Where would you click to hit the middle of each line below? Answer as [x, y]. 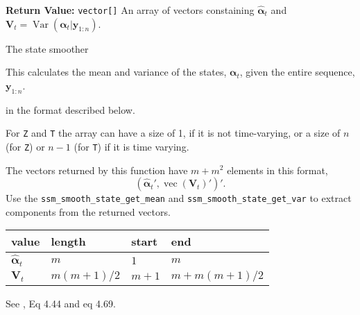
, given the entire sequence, [297, 72]
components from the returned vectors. [88, 211]
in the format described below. [70, 109]
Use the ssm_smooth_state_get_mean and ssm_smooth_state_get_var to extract [179, 198]
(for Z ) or [25, 146]
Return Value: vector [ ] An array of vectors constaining [130, 10]
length [68, 241]
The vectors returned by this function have [97, 170]
